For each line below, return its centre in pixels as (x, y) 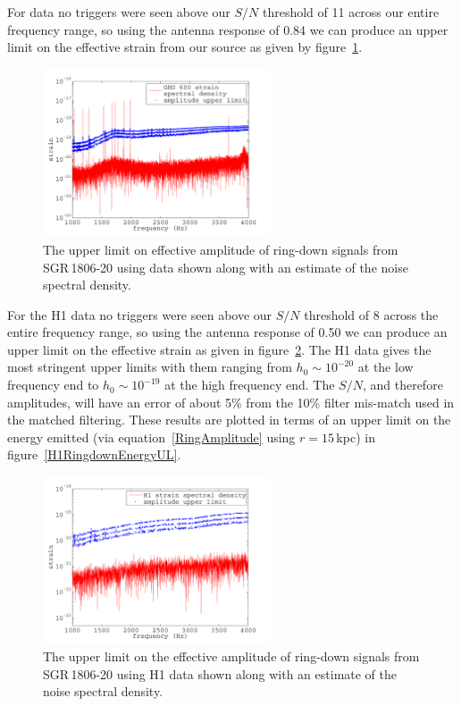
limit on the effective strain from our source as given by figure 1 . (185, 47)
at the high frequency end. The (250, 385)
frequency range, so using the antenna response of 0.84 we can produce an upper (228, 29)
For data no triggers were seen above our (119, 12)
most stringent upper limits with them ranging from (150, 367)
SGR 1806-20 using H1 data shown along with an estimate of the (220, 673)
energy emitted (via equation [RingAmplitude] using (151, 437)
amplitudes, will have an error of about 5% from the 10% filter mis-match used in (231, 402)
